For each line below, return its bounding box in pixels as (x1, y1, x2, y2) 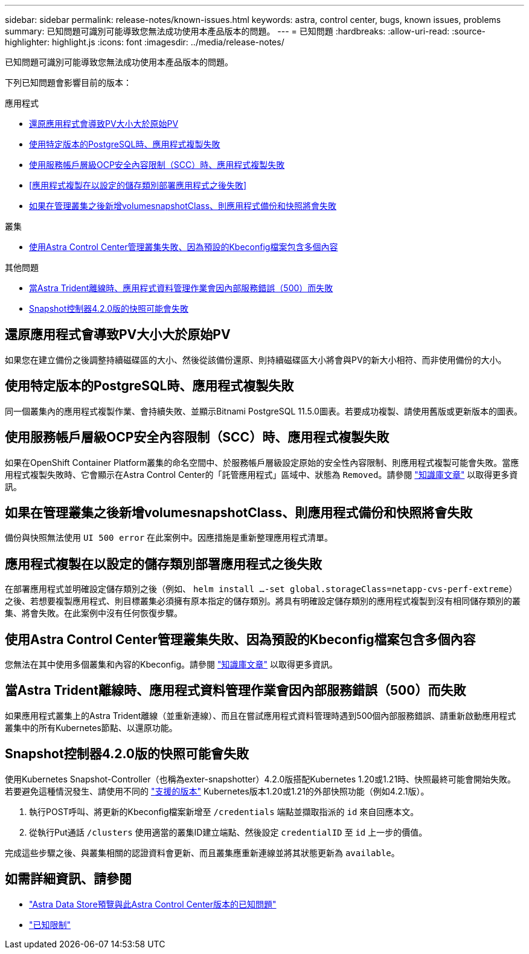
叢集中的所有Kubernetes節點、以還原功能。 (5, 722, 178, 733)
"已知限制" (29, 919, 71, 930)
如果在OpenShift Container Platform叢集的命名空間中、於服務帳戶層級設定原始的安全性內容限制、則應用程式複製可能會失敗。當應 (5, 457, 519, 468)
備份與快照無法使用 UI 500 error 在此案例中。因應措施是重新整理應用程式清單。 (5, 532, 333, 543)
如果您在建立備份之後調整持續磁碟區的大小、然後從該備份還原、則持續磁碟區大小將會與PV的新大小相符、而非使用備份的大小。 (5, 354, 507, 365)
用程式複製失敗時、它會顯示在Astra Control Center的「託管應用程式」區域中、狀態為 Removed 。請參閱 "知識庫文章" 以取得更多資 (5, 469, 518, 480)
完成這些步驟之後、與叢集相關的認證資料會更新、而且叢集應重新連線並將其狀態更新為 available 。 (5, 847, 400, 858)
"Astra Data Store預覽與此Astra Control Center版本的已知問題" (29, 898, 277, 909)
